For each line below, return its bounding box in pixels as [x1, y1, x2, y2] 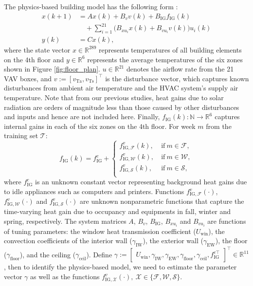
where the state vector [4, 44, 71, 54]
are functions [207, 215, 246, 226]
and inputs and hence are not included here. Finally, [4, 111, 160, 122]
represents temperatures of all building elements [99, 44, 242, 54]
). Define [86, 249, 112, 259]
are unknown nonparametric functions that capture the [80, 196, 244, 206]
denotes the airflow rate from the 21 [126, 64, 234, 74]
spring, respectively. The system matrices [4, 215, 126, 226]
